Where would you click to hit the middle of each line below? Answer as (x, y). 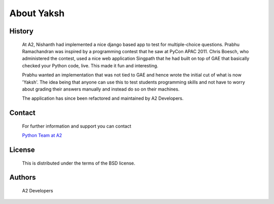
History (22, 31)
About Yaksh (37, 13)
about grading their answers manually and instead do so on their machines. (101, 89)
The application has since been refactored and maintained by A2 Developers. (103, 98)
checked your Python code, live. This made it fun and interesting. (90, 65)
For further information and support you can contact (77, 126)
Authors (23, 177)
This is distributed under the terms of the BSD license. (79, 163)
